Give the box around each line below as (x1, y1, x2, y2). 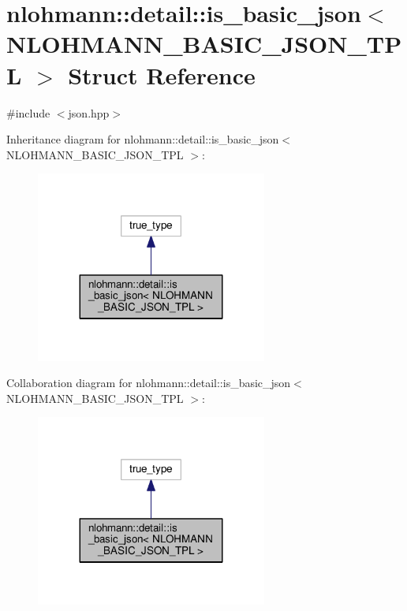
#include (6, 104, 50, 121)
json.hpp (68, 104, 110, 121)
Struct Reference (68, 58, 256, 91)
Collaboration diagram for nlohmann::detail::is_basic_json (6, 374, 291, 391)
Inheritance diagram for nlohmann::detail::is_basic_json (6, 131, 279, 147)
